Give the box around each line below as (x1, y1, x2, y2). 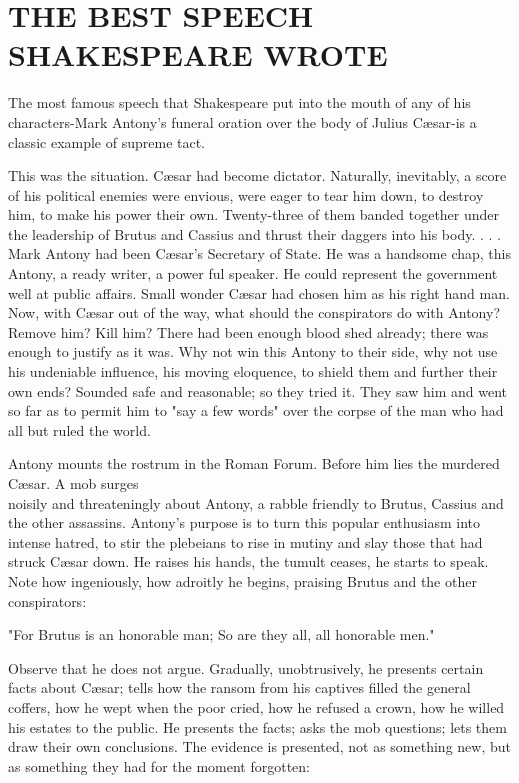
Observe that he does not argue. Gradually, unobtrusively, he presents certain (8, 657, 484, 678)
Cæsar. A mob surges (8, 473, 139, 493)
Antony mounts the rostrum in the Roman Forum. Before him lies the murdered (8, 453, 500, 474)
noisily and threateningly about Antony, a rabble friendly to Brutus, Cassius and (8, 492, 504, 513)
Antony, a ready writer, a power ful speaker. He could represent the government (8, 263, 498, 284)
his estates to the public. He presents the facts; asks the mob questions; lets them (8, 716, 507, 737)
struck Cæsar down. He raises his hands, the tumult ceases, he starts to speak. (8, 551, 489, 572)
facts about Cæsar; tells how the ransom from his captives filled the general (8, 677, 471, 698)
